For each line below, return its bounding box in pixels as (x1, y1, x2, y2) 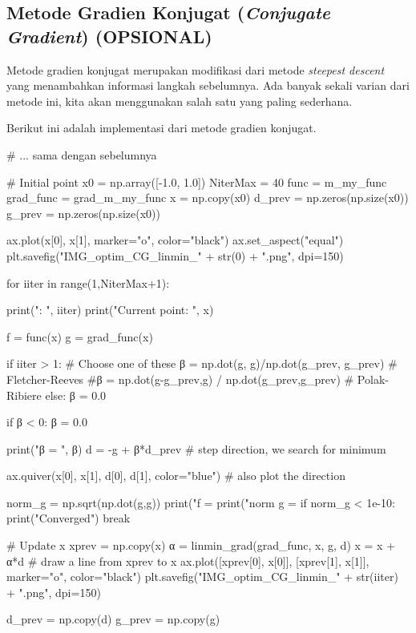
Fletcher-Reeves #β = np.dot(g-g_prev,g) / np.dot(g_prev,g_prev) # (6, 370, 354, 387)
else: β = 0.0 (45, 386, 107, 403)
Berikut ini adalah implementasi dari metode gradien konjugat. (6, 119, 317, 136)
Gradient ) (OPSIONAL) (6, 23, 212, 48)
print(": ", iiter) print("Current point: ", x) (6, 301, 214, 318)
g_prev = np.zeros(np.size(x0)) (6, 204, 160, 221)
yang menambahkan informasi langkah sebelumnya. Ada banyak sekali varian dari (6, 77, 410, 94)
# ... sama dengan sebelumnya (6, 146, 157, 163)
